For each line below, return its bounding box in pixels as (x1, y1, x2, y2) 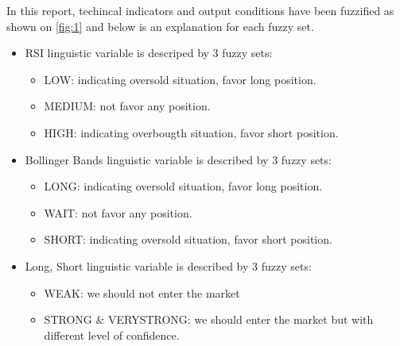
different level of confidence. (44, 326, 180, 343)
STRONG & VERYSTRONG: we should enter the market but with (44, 311, 374, 328)
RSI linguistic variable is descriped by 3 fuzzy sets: (25, 44, 273, 61)
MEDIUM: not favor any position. (44, 98, 211, 114)
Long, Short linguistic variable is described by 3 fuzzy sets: (25, 257, 312, 274)
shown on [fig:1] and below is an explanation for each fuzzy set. (6, 17, 314, 34)
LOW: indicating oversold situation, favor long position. (44, 71, 317, 87)
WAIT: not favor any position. (44, 204, 192, 221)
